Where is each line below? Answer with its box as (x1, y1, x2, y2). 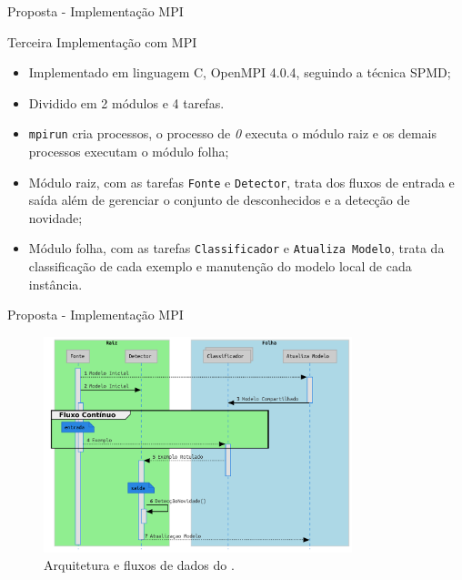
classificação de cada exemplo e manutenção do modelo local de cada (28, 257, 412, 276)
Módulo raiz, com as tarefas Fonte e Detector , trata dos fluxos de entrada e (28, 172, 455, 191)
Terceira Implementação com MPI (7, 32, 197, 51)
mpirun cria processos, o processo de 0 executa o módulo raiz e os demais (28, 124, 437, 143)
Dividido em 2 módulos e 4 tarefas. (28, 93, 225, 112)
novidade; (28, 208, 83, 227)
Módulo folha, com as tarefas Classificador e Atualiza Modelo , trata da (28, 239, 445, 258)
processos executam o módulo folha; (28, 142, 229, 161)
